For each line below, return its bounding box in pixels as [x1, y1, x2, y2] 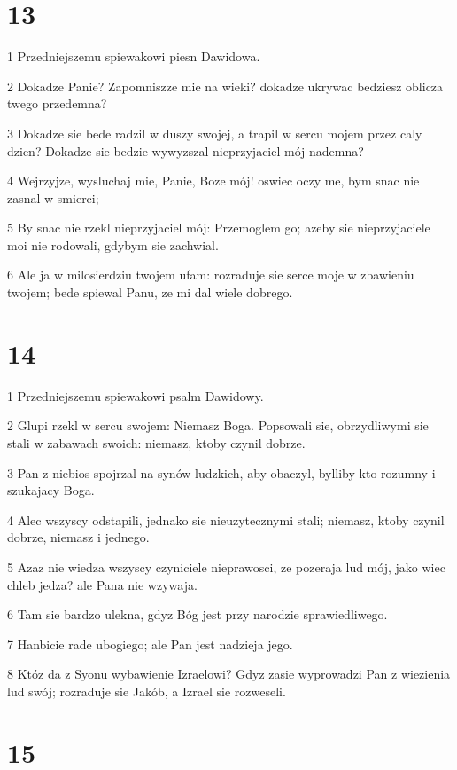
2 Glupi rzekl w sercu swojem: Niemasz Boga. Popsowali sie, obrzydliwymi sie [7, 416, 429, 435]
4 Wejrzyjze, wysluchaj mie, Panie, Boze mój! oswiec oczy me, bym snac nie [7, 171, 420, 190]
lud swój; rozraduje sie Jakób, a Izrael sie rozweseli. [7, 681, 286, 700]
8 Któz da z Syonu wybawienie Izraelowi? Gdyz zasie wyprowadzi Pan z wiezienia [7, 664, 451, 683]
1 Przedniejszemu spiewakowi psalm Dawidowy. [7, 386, 264, 405]
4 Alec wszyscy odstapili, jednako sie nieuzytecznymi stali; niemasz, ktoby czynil [7, 510, 445, 529]
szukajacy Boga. [7, 481, 95, 499]
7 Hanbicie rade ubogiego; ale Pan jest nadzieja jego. [7, 634, 293, 653]
